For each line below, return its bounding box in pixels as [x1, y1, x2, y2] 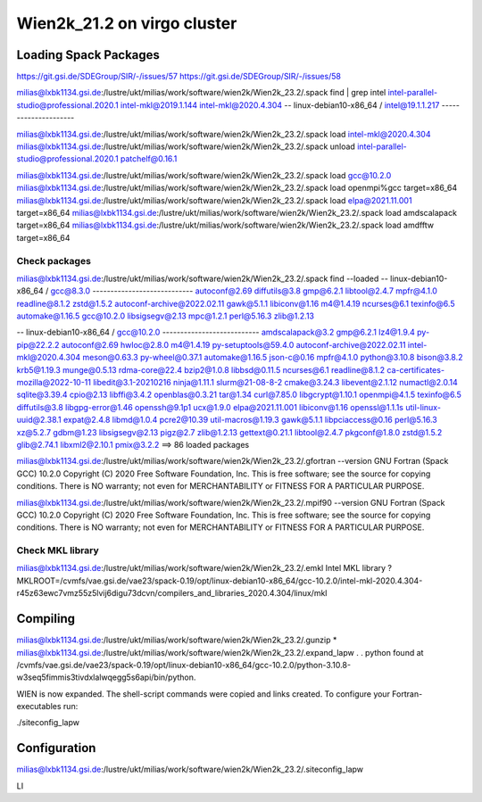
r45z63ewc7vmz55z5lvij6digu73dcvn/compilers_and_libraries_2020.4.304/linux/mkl [16, 588, 328, 599]
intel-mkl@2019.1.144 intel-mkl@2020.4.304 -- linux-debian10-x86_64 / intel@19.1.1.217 [120, 99, 440, 111]
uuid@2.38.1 [16, 415, 62, 426]
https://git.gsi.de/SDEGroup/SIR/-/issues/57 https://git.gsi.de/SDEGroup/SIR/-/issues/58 [16, 71, 341, 82]
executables [16, 701, 62, 712]
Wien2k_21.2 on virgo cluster [16, 13, 237, 33]
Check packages [16, 254, 91, 267]
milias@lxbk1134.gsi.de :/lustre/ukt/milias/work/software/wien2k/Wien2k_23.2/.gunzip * [16, 634, 337, 646]
